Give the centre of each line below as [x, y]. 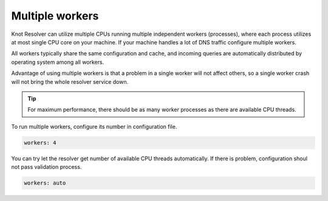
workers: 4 [40, 142]
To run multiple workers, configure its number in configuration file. [94, 126]
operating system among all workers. [58, 62]
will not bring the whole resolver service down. [70, 81]
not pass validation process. [46, 167]
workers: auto [45, 183]
